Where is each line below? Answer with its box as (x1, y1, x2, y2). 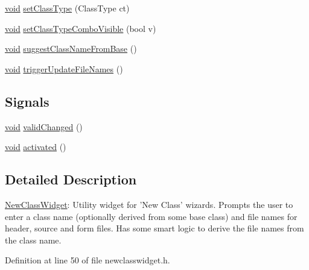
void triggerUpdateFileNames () (5, 62, 123, 75)
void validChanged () (5, 120, 83, 133)
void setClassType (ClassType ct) (5, 2, 130, 14)
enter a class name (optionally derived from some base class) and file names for (5, 210, 298, 222)
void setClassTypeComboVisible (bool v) (5, 22, 156, 34)
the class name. (5, 233, 62, 246)
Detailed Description (5, 170, 137, 189)
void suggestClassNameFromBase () (5, 42, 137, 55)
